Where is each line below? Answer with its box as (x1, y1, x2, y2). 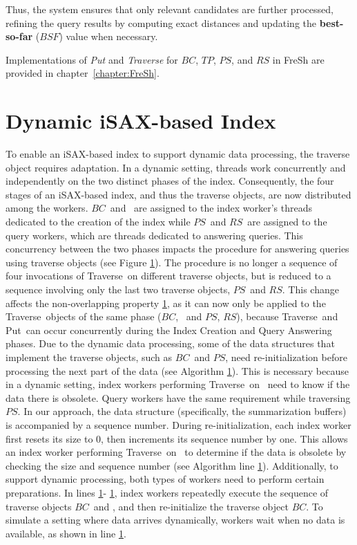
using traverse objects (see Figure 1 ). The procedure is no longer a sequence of (6, 255, 338, 269)
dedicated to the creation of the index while (6, 214, 191, 229)
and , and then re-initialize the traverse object (93, 499, 289, 513)
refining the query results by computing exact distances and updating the (6, 15, 317, 30)
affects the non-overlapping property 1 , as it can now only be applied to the (6, 295, 326, 310)
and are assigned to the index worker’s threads (110, 201, 312, 215)
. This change (282, 282, 339, 297)
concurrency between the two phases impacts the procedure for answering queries (6, 241, 349, 256)
